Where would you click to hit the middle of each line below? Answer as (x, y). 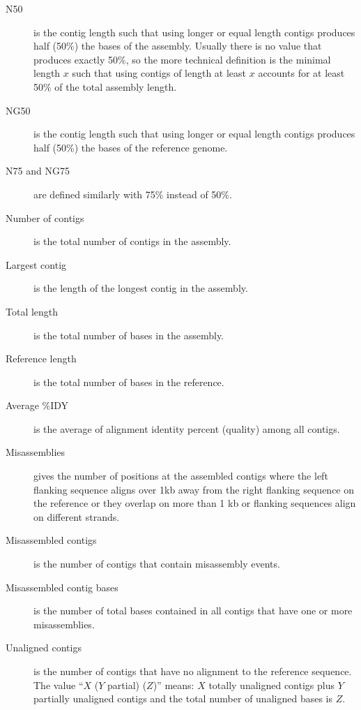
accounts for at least (301, 73)
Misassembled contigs (51, 540)
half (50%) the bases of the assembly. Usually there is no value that (178, 46)
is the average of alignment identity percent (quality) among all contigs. (187, 428)
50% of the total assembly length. (105, 86)
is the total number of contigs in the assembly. (132, 241)
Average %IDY (37, 405)
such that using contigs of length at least (159, 73)
